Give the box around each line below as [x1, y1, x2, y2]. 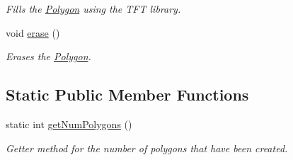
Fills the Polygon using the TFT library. [6, 1, 181, 16]
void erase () [6, 25, 60, 40]
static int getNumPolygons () [6, 116, 132, 131]
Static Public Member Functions [6, 84, 249, 105]
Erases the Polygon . [6, 49, 91, 64]
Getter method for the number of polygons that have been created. [6, 140, 288, 155]
